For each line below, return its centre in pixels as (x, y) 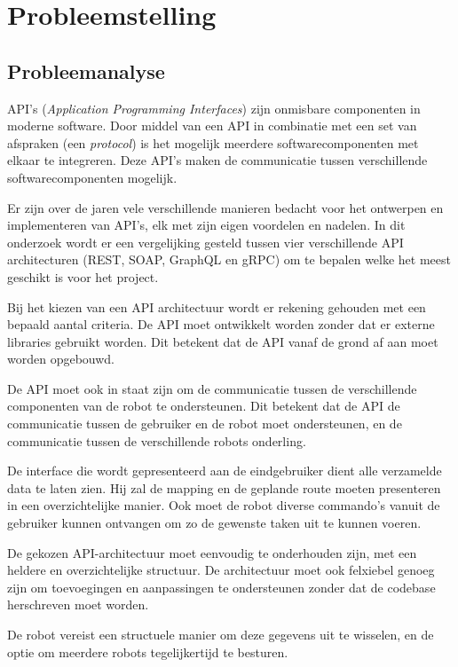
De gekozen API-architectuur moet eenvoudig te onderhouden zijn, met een (212, 552)
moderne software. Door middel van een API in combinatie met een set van (212, 126)
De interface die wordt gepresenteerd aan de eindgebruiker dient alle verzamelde (225, 471)
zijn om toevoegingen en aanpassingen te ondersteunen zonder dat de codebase (221, 587)
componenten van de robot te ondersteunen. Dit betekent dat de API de (204, 406)
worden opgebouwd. (61, 359)
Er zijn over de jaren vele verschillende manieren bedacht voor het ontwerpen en (225, 207)
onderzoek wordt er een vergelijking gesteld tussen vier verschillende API (205, 242)
